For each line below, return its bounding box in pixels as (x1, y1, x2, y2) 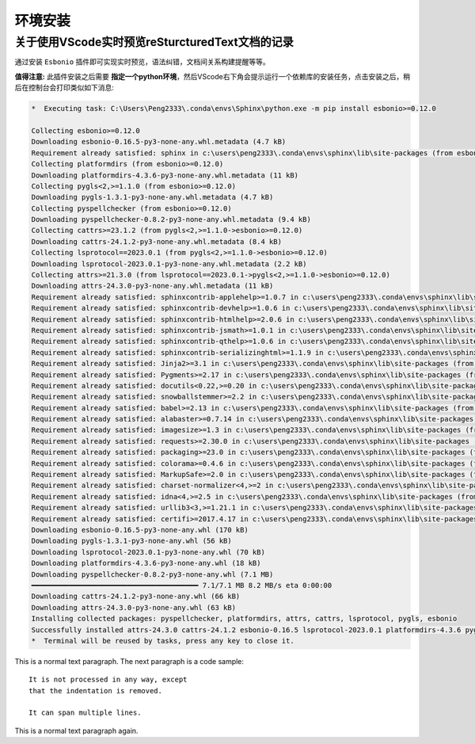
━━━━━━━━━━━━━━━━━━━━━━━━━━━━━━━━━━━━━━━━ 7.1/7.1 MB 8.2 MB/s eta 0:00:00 (31, 581, 332, 589)
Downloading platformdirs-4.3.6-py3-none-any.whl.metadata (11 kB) (31, 170, 299, 180)
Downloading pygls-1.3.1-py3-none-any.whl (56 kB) (31, 536, 233, 546)
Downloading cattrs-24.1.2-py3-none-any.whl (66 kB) (31, 592, 241, 601)
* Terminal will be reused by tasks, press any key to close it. (31, 636, 294, 645)
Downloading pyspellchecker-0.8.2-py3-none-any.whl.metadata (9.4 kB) (31, 215, 312, 224)
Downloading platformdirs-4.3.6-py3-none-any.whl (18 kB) (31, 559, 261, 568)
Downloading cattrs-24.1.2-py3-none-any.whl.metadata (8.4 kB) (31, 237, 283, 246)
